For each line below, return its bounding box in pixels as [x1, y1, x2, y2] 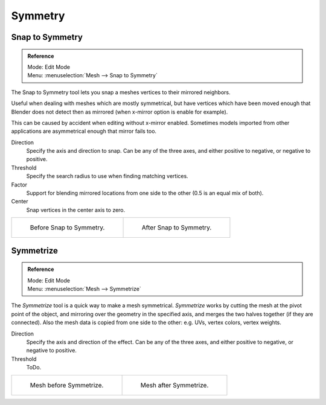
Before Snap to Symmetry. [30, 223, 105, 232]
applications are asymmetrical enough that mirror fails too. [11, 127, 157, 135]
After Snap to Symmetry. [141, 223, 212, 232]
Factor [11, 181, 27, 188]
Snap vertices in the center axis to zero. [26, 206, 126, 214]
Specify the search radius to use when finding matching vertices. [26, 173, 188, 180]
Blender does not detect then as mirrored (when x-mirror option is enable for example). [11, 108, 228, 115]
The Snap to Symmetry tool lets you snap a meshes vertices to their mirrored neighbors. [11, 88, 231, 96]
